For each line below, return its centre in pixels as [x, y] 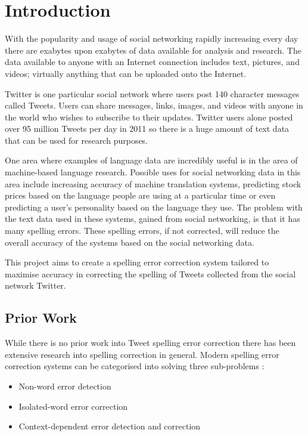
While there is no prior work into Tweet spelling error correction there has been [150, 343]
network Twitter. [35, 285]
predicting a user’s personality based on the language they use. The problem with [154, 207]
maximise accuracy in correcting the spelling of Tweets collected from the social [150, 273]
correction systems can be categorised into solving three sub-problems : [135, 366]
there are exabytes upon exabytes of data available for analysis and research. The [153, 50]
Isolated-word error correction [73, 406]
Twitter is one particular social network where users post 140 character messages [152, 93]
